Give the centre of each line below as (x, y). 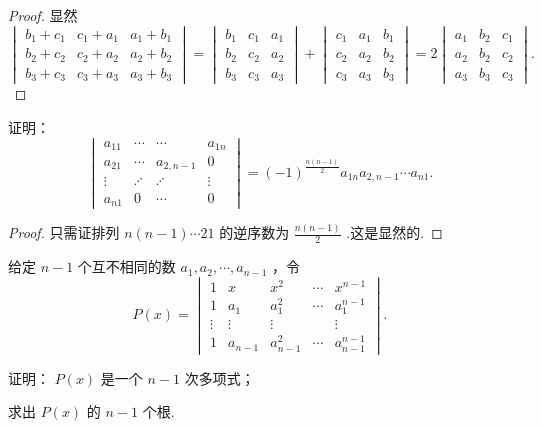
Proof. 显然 (43, 15)
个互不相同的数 (126, 266)
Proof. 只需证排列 (64, 232)
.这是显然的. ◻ (394, 232)
